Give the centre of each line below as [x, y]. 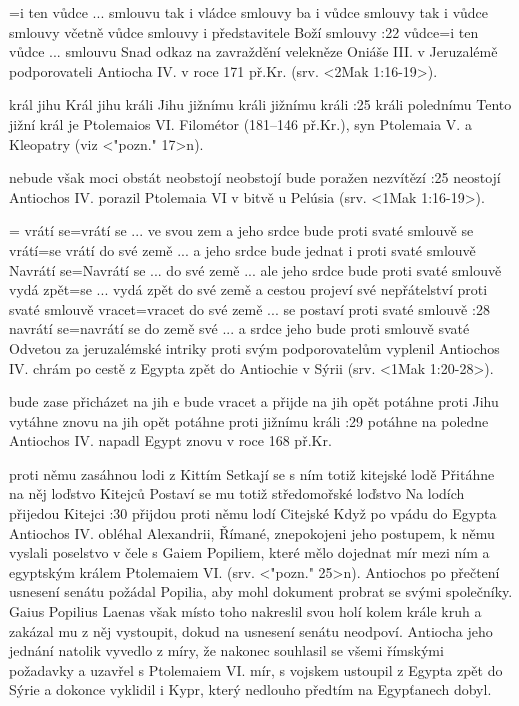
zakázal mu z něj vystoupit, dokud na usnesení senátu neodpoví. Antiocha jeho [251, 630]
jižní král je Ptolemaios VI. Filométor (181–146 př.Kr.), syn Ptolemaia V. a [240, 123]
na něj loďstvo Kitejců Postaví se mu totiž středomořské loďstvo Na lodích [237, 493]
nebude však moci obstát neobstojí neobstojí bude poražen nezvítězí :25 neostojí [255, 177]
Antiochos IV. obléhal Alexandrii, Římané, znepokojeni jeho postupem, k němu [252, 532]
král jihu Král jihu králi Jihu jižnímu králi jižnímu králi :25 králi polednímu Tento [260, 104]
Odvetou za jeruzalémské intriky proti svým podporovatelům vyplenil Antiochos [254, 347]
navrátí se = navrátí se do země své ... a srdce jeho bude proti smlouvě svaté [239, 328]
